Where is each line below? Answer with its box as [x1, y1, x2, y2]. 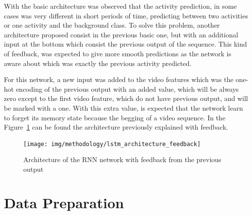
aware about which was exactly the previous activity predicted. [4, 58, 192, 68]
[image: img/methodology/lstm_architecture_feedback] [23, 140, 201, 148]
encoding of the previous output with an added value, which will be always [16, 83, 239, 94]
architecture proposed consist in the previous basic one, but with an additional [4, 29, 238, 39]
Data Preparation [4, 192, 124, 212]
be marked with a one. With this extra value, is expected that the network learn [4, 102, 243, 113]
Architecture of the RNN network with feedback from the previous [23, 154, 221, 165]
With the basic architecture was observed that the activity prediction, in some [4, 1, 237, 11]
